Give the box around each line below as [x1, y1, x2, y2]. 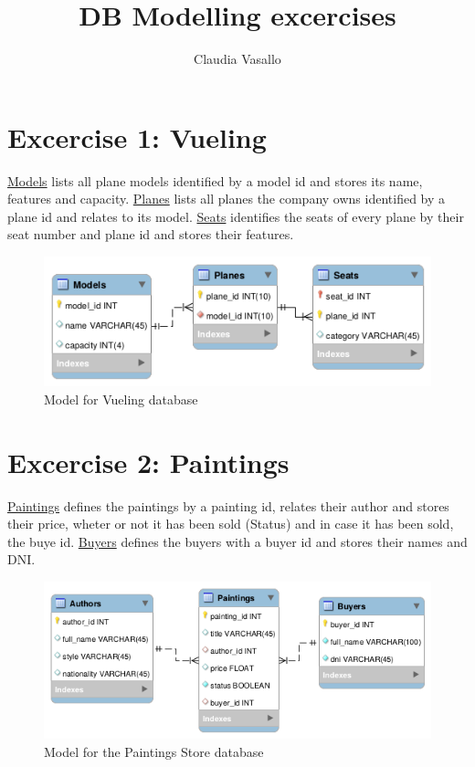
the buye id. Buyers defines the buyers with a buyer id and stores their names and [7, 531, 468, 551]
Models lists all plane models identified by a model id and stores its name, [7, 171, 423, 190]
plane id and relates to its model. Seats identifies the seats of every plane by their [7, 206, 464, 226]
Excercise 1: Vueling [7, 118, 267, 155]
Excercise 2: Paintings [7, 443, 290, 480]
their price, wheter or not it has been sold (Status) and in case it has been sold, [7, 514, 454, 533]
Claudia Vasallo [194, 49, 281, 68]
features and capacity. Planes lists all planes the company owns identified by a [7, 189, 446, 208]
